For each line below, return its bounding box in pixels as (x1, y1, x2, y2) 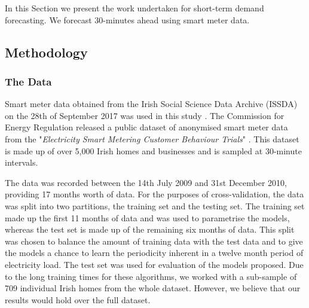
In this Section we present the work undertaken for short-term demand (5, 2, 264, 14)
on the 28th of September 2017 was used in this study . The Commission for (5, 109, 284, 121)
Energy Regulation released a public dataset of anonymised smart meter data (5, 121, 288, 133)
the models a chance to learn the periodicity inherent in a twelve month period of (5, 246, 304, 259)
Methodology (5, 42, 88, 61)
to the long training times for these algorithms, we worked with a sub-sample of (5, 270, 297, 282)
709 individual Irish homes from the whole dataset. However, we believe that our (5, 282, 301, 294)
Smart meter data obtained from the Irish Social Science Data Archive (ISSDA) (5, 97, 298, 110)
